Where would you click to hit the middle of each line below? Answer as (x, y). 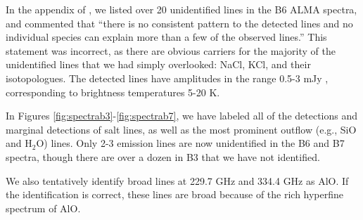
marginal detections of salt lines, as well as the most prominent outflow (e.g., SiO (181, 129)
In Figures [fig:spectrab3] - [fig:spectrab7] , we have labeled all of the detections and (182, 116)
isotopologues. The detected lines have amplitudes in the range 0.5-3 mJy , (167, 78)
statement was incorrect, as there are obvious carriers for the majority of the (171, 50)
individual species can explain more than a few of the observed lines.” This (166, 37)
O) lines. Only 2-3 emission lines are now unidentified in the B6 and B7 (190, 143)
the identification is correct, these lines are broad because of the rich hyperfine (175, 194)
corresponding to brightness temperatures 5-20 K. (113, 92)
